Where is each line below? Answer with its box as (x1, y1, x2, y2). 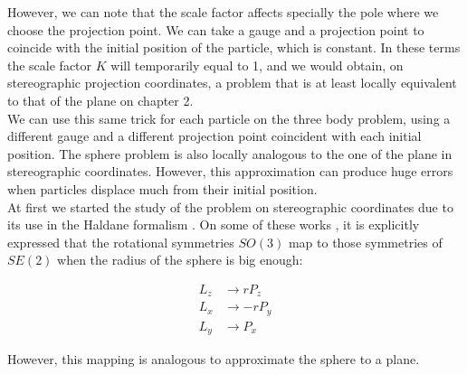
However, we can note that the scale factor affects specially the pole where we (7, 3, 439, 21)
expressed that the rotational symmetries (7, 232, 234, 251)
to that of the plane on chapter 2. (7, 90, 194, 109)
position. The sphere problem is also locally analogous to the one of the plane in (7, 144, 453, 163)
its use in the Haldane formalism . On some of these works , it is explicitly (7, 215, 420, 234)
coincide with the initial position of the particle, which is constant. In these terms (7, 38, 461, 57)
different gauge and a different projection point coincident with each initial (7, 126, 422, 145)
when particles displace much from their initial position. (7, 179, 318, 198)
